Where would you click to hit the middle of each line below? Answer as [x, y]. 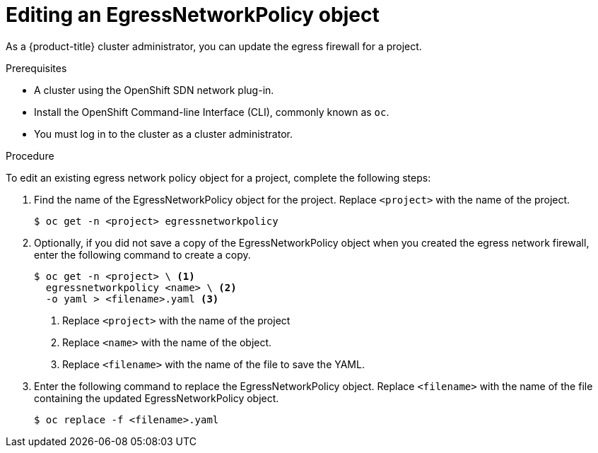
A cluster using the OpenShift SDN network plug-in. [154, 90]
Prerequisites [36, 68]
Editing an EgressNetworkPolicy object [193, 15]
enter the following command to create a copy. [142, 254]
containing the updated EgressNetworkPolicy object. [157, 398]
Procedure [30, 155]
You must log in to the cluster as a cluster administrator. [163, 134]
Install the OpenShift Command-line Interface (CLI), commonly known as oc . [212, 112]
